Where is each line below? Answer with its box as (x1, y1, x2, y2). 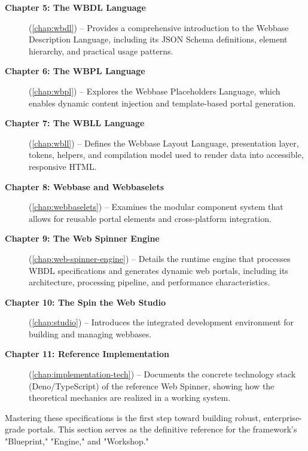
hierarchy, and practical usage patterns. (29, 44, 173, 57)
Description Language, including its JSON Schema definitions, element (29, 33, 288, 45)
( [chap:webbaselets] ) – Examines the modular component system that (29, 200, 283, 213)
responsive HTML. (29, 160, 97, 172)
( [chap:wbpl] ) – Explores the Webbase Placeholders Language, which (29, 84, 280, 97)
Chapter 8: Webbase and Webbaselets (5, 180, 164, 193)
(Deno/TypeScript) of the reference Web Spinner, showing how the (29, 379, 275, 392)
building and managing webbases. (29, 327, 152, 340)
